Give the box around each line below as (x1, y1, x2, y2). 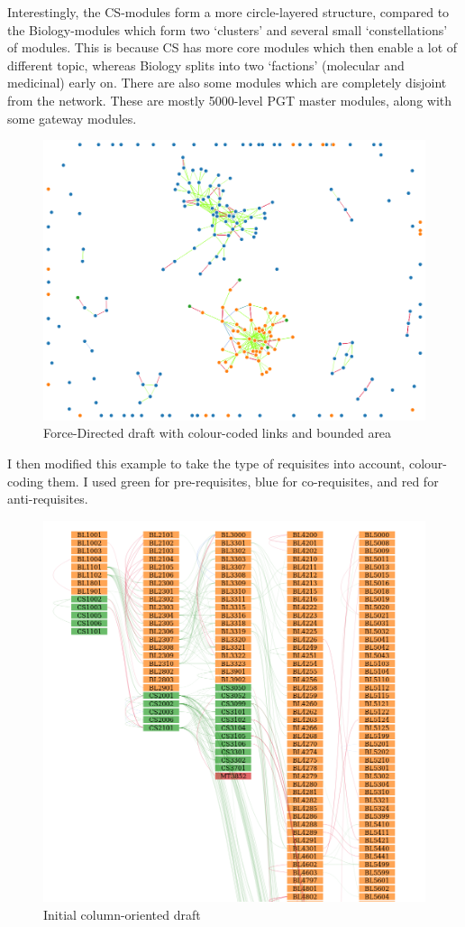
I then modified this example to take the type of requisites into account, (7, 453, 406, 472)
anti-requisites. (7, 489, 88, 508)
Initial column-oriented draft (43, 905, 201, 924)
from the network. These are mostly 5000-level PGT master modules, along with (7, 90, 452, 109)
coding (7, 471, 44, 490)
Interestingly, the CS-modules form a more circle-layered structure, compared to (7, 3, 450, 21)
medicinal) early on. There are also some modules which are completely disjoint (7, 73, 447, 92)
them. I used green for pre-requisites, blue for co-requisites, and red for (47, 471, 439, 490)
